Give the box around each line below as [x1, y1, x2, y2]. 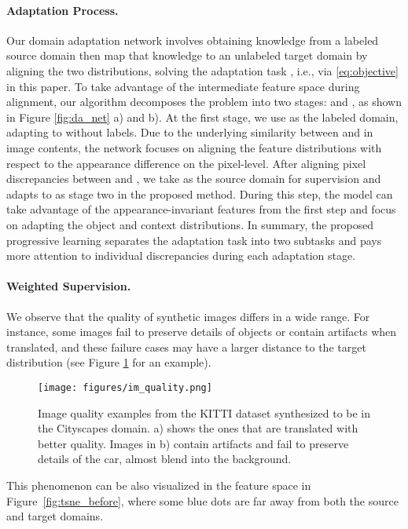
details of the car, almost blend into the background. [38, 451, 292, 467]
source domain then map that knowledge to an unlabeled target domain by [6, 47, 368, 64]
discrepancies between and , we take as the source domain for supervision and [6, 170, 381, 187]
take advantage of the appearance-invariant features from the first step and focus [6, 201, 396, 217]
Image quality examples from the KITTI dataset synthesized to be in [38, 404, 371, 421]
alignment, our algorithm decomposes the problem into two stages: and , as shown [6, 93, 402, 110]
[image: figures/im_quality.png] [38, 381, 212, 393]
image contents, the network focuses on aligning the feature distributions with [6, 139, 382, 155]
